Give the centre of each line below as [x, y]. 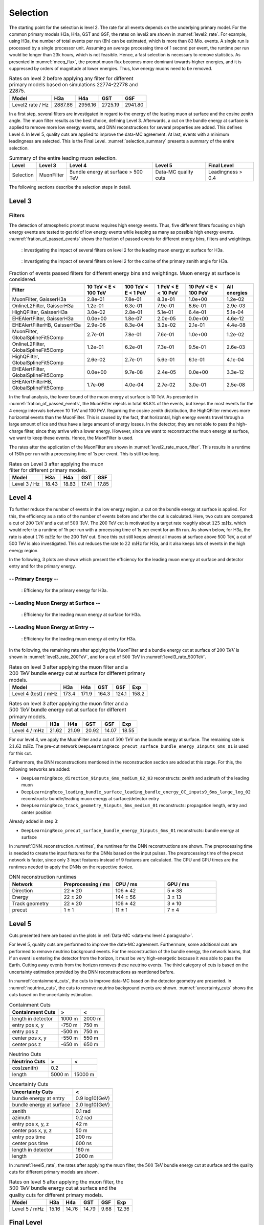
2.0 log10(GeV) [93, 1104]
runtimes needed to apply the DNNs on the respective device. [71, 867]
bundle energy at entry [38, 1098]
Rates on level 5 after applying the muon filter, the [66, 1182]
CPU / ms [127, 884]
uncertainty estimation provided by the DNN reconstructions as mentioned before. [92, 972]
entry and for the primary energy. [43, 566]
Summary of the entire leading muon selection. [63, 158]
